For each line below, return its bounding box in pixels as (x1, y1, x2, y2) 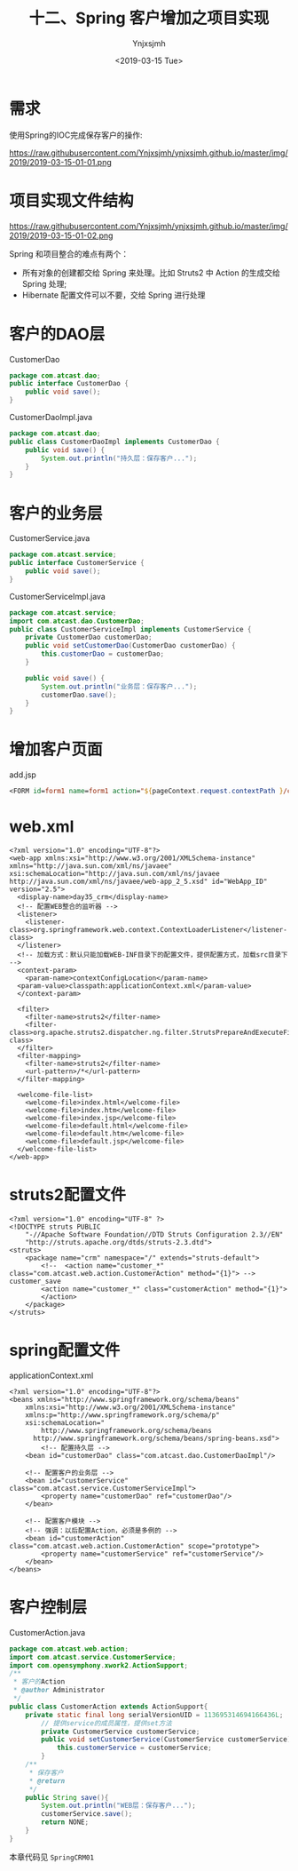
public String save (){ (25, 1793, 109, 1802)
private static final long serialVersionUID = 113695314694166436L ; (25, 1710, 284, 1719)
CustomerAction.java (9, 1627, 86, 1637)
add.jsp (9, 769, 37, 780)
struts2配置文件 (9, 1185, 127, 1205)
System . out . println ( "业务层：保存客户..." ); (41, 681, 198, 691)
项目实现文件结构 (9, 190, 135, 211)
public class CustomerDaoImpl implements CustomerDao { (9, 437, 220, 446)
